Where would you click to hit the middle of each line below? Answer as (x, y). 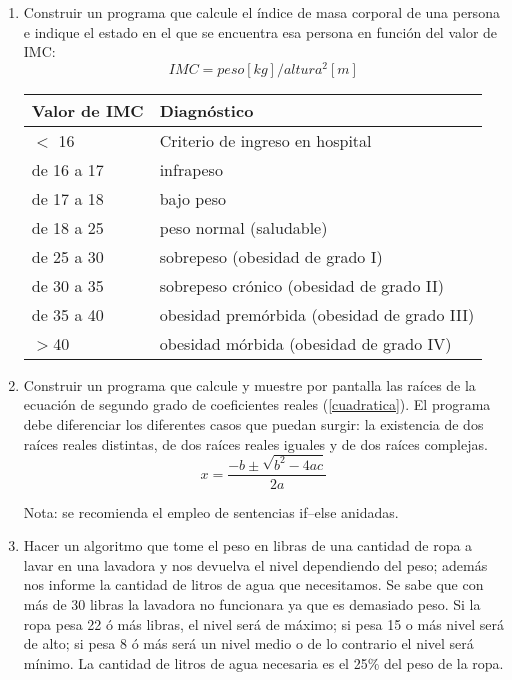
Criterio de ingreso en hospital (265, 140)
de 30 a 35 (67, 285)
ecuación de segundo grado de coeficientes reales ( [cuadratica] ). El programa (257, 404)
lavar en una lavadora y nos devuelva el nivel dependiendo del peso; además (255, 564)
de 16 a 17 (67, 169)
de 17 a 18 (67, 198)
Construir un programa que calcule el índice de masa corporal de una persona (261, 12)
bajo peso (192, 198)
